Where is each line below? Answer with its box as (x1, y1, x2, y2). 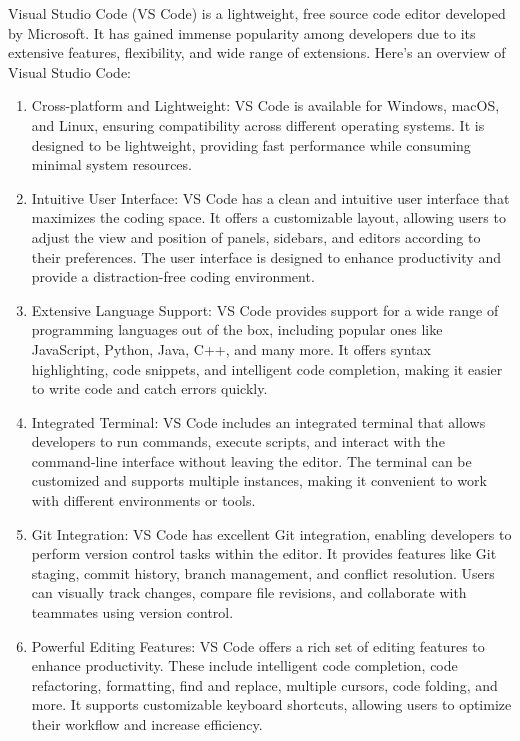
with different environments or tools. (31, 490, 256, 511)
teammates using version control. (31, 602, 234, 623)
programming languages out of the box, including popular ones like (31, 319, 443, 340)
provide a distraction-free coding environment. (31, 266, 315, 287)
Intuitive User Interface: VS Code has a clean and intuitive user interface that (31, 187, 510, 208)
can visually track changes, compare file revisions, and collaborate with (31, 582, 467, 603)
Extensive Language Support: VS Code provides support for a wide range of (31, 299, 499, 320)
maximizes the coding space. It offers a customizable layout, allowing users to (31, 207, 506, 228)
